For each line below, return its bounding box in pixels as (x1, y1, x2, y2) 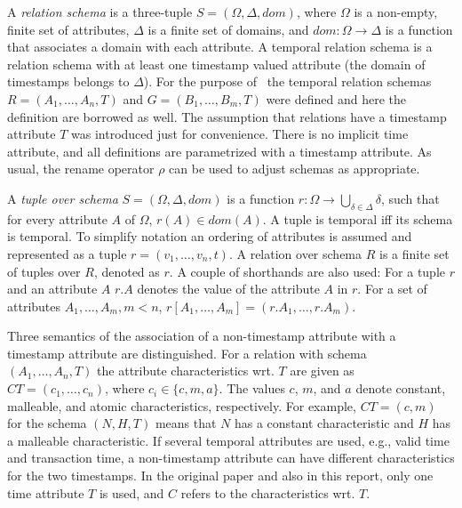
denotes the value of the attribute (137, 279, 320, 298)
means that (155, 414, 217, 432)
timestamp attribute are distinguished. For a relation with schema (7, 343, 367, 362)
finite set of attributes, (7, 20, 130, 38)
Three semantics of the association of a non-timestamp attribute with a (7, 327, 396, 345)
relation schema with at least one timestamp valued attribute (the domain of (7, 54, 426, 73)
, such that (380, 189, 440, 207)
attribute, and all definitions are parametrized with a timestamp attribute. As (7, 141, 432, 160)
